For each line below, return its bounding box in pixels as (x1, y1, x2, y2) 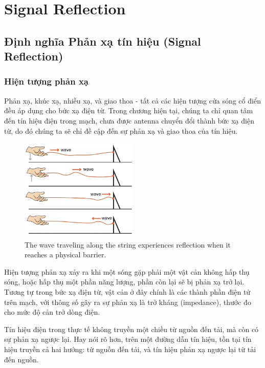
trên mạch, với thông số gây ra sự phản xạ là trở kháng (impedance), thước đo (4, 296, 251, 307)
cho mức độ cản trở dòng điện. (4, 306, 100, 317)
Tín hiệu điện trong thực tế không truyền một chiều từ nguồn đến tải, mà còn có (4, 323, 259, 334)
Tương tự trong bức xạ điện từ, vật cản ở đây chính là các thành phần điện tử (4, 286, 251, 297)
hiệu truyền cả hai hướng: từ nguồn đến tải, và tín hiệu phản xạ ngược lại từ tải (4, 343, 256, 354)
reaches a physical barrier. (25, 249, 106, 260)
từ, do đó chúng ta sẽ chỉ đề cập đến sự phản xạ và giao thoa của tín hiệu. (4, 125, 238, 136)
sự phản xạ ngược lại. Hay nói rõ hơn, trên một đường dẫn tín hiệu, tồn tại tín (4, 334, 252, 344)
